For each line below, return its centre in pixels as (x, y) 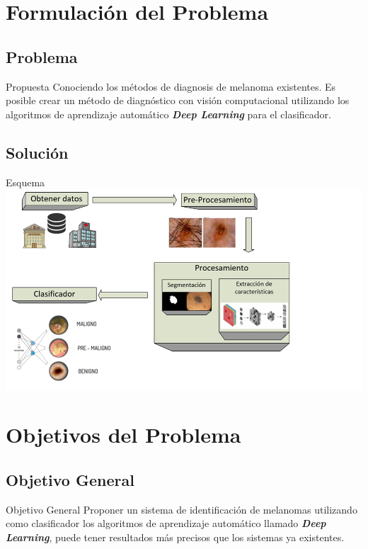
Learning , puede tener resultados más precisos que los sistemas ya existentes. (175, 537)
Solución (37, 152)
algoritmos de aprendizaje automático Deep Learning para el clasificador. (168, 114)
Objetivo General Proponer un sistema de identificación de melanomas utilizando (182, 509)
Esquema (25, 182)
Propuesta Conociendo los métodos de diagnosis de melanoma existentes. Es (171, 86)
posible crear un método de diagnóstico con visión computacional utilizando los (178, 100)
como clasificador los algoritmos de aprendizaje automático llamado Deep (166, 523)
